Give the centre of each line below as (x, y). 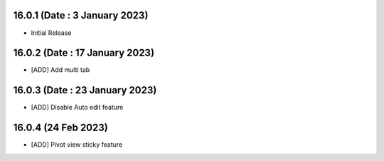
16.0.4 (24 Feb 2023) (60, 128)
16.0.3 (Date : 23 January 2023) (85, 90)
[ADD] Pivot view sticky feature (77, 145)
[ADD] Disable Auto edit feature (77, 108)
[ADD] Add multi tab (60, 70)
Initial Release (51, 33)
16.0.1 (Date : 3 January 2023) (81, 15)
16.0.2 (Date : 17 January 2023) (84, 53)
